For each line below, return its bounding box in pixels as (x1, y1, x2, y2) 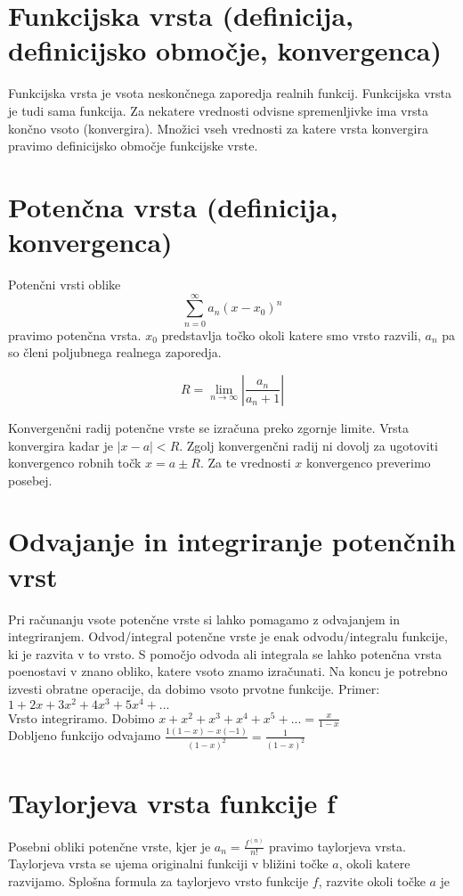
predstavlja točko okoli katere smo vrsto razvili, (161, 325, 421, 344)
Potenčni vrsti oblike (8, 275, 121, 293)
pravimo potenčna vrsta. (8, 325, 142, 344)
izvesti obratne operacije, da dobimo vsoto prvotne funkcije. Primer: (8, 679, 380, 697)
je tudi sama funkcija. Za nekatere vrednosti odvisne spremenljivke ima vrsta (8, 101, 428, 119)
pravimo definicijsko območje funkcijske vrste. (8, 136, 258, 155)
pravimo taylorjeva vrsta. (269, 836, 406, 855)
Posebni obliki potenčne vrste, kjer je (8, 836, 211, 855)
